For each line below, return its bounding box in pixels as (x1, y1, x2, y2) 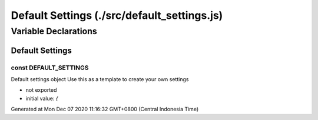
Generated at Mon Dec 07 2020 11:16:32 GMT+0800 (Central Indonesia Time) (11, 106, 199, 113)
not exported (25, 86, 57, 94)
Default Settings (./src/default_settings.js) (11, 9, 223, 22)
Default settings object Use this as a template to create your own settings (11, 75, 189, 82)
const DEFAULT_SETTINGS (11, 64, 89, 72)
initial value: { (25, 95, 58, 102)
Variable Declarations (11, 26, 97, 36)
